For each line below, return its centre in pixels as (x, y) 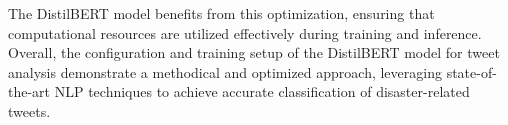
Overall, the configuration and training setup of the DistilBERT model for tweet (254, 52)
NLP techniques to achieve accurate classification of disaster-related (262, 91)
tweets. (29, 110)
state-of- (471, 71)
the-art (29, 91)
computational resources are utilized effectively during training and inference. (245, 32)
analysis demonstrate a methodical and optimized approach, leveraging (225, 71)
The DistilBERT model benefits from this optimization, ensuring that (221, 13)
